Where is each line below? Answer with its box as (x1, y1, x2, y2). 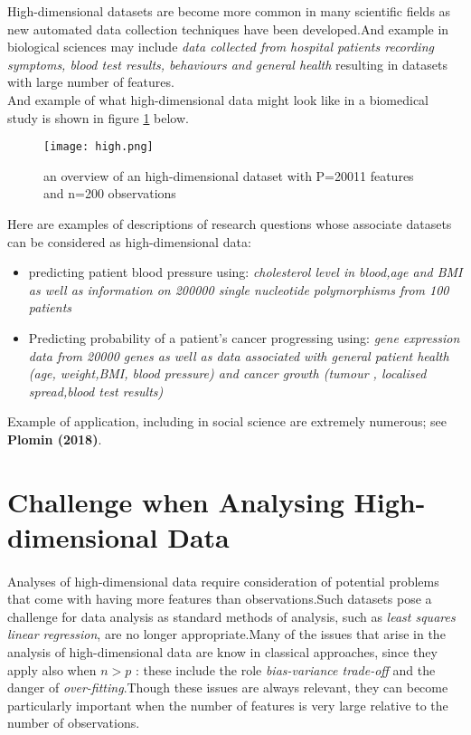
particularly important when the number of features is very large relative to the (7, 695, 448, 714)
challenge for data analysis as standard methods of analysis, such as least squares (7, 606, 456, 625)
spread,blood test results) (28, 381, 164, 400)
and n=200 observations (43, 184, 176, 203)
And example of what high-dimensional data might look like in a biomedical (7, 90, 429, 109)
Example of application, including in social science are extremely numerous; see (7, 412, 447, 431)
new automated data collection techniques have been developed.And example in (7, 19, 449, 38)
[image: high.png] (43, 140, 154, 154)
